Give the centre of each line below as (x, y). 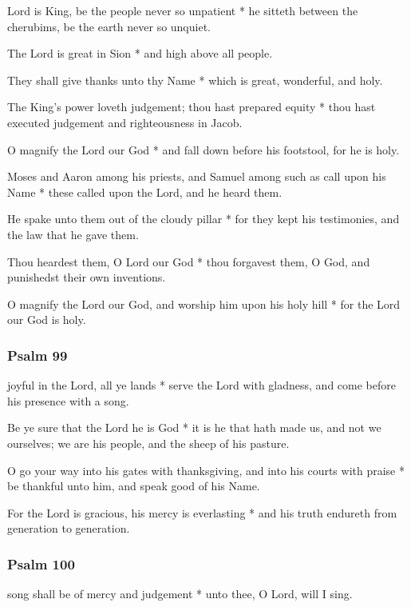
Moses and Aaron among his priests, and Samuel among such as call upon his (197, 176)
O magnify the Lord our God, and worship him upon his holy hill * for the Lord (204, 303)
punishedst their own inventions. (87, 277)
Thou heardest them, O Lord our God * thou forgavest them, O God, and (189, 261)
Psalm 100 (41, 563)
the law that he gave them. (73, 234)
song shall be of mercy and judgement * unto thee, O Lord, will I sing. (180, 594)
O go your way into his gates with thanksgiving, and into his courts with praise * (206, 470)
